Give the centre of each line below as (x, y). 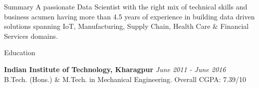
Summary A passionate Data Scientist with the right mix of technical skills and (126, 6)
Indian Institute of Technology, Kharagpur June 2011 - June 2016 (115, 69)
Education (20, 52)
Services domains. (31, 36)
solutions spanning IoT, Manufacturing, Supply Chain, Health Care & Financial (127, 26)
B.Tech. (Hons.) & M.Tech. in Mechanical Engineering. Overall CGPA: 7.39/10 (125, 79)
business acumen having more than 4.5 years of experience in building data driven (129, 16)
